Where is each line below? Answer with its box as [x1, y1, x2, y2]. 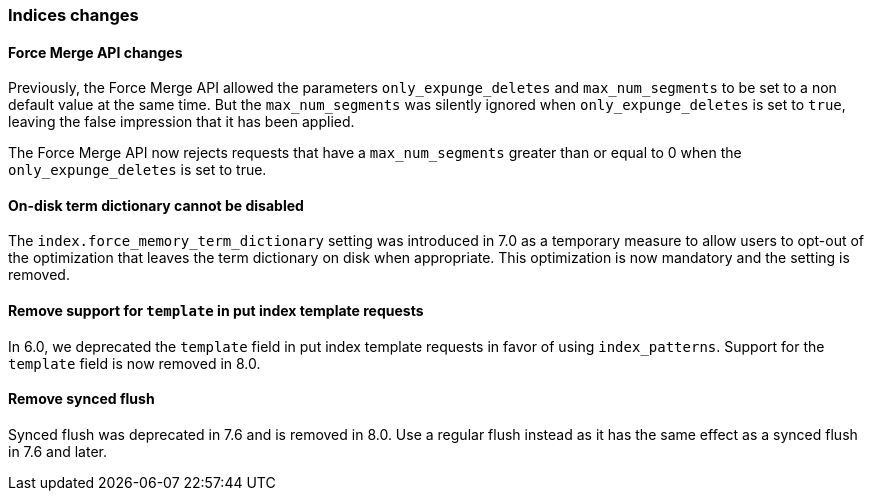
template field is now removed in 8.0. [8, 354, 261, 372]
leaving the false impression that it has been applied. [8, 113, 355, 131]
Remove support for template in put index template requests [8, 302, 424, 320]
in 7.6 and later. [8, 442, 107, 460]
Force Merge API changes [8, 43, 183, 61]
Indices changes [8, 5, 139, 25]
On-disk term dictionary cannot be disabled [8, 196, 304, 214]
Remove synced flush [8, 390, 155, 408]
